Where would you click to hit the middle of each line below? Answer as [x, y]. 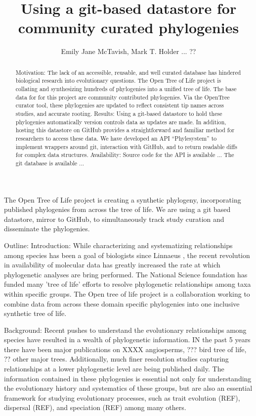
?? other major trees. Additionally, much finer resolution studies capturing [116, 359]
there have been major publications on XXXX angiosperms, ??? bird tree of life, [125, 349]
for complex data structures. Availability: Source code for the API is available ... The [125, 155]
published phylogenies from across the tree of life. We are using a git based [117, 209]
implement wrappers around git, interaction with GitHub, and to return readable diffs [126, 146]
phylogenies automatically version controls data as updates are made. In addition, [121, 122]
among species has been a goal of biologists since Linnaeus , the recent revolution [127, 255]
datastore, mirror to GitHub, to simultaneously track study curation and [114, 219]
